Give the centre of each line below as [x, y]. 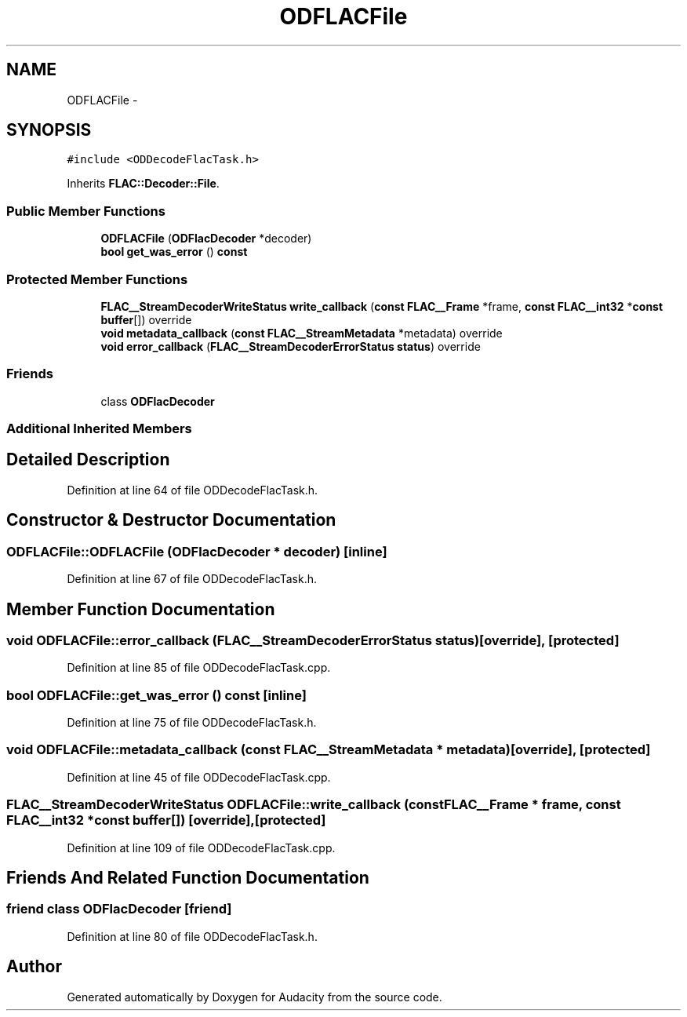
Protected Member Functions [97, 279]
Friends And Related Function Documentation [188, 878]
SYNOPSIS [49, 130]
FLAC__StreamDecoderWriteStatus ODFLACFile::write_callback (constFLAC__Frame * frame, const [314, 805]
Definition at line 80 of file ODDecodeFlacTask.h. [192, 936]
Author [34, 967]
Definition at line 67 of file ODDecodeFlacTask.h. [192, 579]
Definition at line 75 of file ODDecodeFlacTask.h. [192, 723]
